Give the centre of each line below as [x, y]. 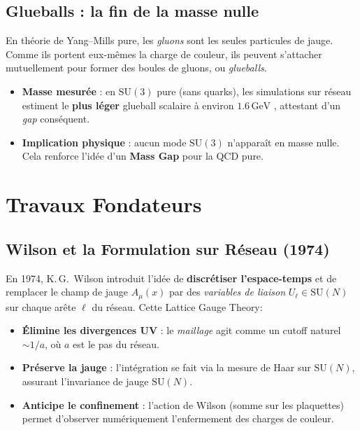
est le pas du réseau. [116, 344]
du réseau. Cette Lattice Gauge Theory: [177, 306]
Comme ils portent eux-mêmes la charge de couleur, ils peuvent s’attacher [164, 54]
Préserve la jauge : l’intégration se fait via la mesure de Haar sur [166, 367]
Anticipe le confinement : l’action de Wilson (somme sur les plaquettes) [183, 404]
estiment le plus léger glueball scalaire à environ [128, 105]
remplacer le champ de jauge [67, 292]
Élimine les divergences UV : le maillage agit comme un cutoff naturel [181, 330]
